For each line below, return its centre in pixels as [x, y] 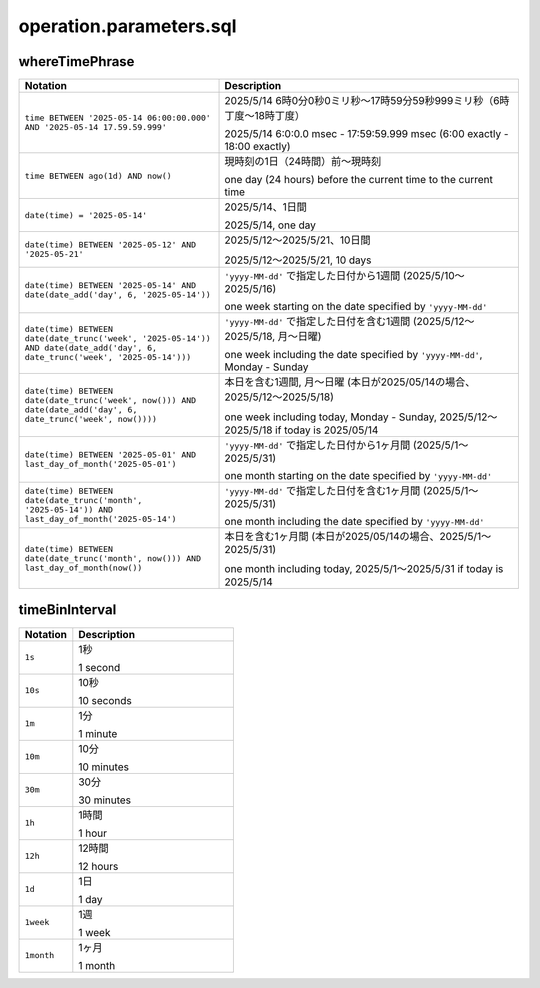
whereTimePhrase [76, 61]
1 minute [98, 733]
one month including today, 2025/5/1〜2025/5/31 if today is [364, 569]
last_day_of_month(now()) [83, 567]
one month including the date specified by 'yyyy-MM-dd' [354, 522]
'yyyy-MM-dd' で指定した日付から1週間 [312, 276]
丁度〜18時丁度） [264, 116]
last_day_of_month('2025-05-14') [100, 519]
